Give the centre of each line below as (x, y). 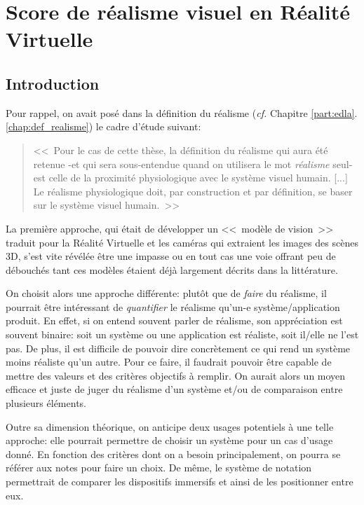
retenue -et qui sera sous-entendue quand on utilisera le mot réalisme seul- (193, 164)
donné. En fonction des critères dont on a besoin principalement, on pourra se (173, 454)
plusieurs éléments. (46, 403)
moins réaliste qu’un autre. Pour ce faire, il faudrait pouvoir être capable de (169, 362)
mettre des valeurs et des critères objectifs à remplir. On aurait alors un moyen (176, 375)
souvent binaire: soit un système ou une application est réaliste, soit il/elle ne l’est (182, 334)
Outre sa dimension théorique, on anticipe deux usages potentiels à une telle (170, 426)
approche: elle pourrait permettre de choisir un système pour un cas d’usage (169, 440)
